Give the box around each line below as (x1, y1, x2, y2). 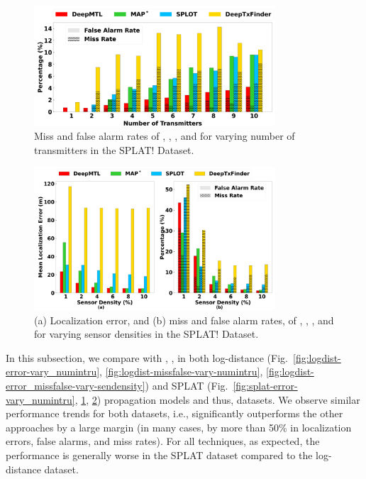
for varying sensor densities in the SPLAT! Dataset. (34, 326, 259, 341)
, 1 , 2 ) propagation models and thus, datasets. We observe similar (74, 392, 360, 407)
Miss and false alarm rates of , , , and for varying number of (34, 128, 295, 143)
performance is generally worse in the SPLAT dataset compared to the (6, 448, 313, 463)
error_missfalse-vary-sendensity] (6, 378, 145, 393)
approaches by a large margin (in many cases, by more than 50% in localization (6, 419, 352, 434)
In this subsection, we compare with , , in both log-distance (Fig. (6, 350, 288, 365)
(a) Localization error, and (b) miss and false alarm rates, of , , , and (34, 312, 334, 327)
